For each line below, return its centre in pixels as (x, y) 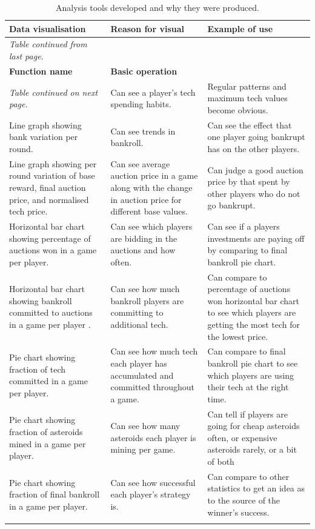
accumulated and (142, 375)
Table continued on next (54, 92)
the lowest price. (238, 336)
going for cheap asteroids (254, 426)
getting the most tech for (254, 324)
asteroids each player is (153, 437)
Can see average (140, 163)
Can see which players (151, 226)
